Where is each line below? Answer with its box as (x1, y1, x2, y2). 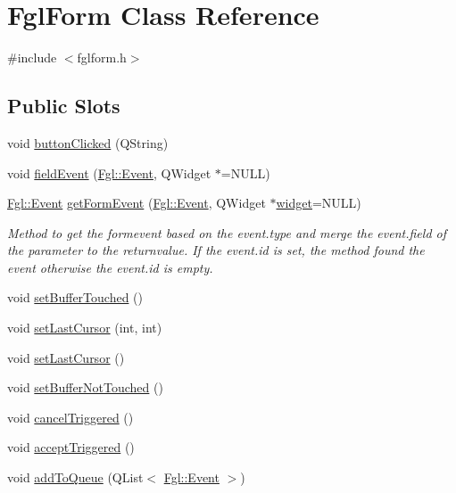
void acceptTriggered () (7, 438, 135, 456)
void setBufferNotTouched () (7, 378, 163, 397)
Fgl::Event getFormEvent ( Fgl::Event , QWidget (7, 193, 266, 212)
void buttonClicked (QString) (7, 133, 169, 152)
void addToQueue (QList (7, 468, 144, 487)
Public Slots (7, 92, 120, 119)
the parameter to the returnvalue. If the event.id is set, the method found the (7, 241, 425, 259)
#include (7, 48, 57, 67)
